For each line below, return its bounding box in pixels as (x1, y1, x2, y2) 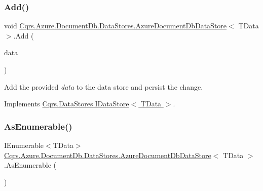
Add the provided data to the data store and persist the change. (4, 81, 203, 92)
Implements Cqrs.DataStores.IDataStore (4, 98, 129, 109)
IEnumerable (4, 140, 44, 150)
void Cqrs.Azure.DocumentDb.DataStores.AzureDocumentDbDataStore (4, 20, 227, 31)
